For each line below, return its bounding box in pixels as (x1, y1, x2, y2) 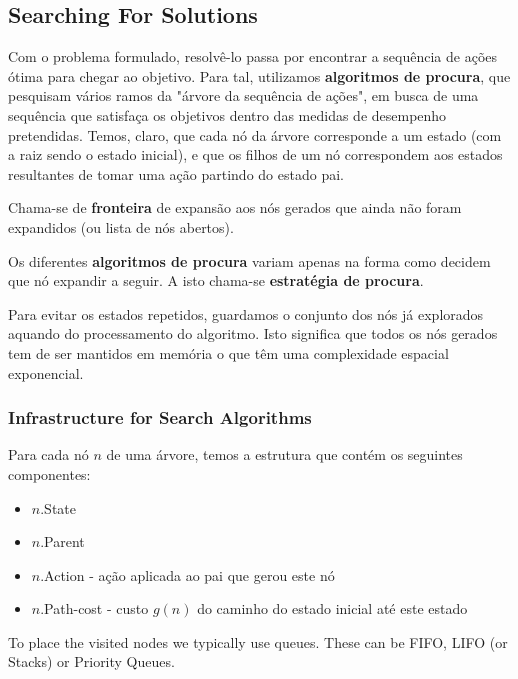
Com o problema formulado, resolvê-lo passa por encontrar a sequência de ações (8, 46, 498, 67)
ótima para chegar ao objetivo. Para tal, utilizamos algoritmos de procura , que (8, 65, 511, 86)
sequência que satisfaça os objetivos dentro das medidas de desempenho (8, 104, 447, 125)
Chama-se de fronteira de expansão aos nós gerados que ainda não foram (8, 197, 462, 218)
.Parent (40, 531, 85, 552)
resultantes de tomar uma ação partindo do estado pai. (8, 163, 344, 184)
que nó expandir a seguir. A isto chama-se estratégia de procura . (8, 270, 424, 291)
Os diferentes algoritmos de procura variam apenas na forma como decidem (8, 250, 491, 271)
